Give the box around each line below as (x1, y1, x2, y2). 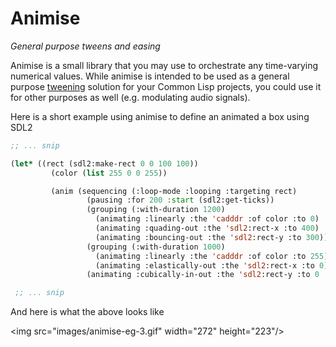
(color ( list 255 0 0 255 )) (50, 168, 168, 178)
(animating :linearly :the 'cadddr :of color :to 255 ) (95, 251, 329, 261)
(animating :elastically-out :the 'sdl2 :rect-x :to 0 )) (95, 260, 333, 271)
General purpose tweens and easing (10, 40, 161, 52)
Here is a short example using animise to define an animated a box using (10, 110, 310, 122)
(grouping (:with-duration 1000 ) (86, 242, 226, 252)
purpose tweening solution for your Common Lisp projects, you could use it (10, 80, 322, 92)
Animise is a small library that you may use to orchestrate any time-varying (10, 59, 319, 71)
